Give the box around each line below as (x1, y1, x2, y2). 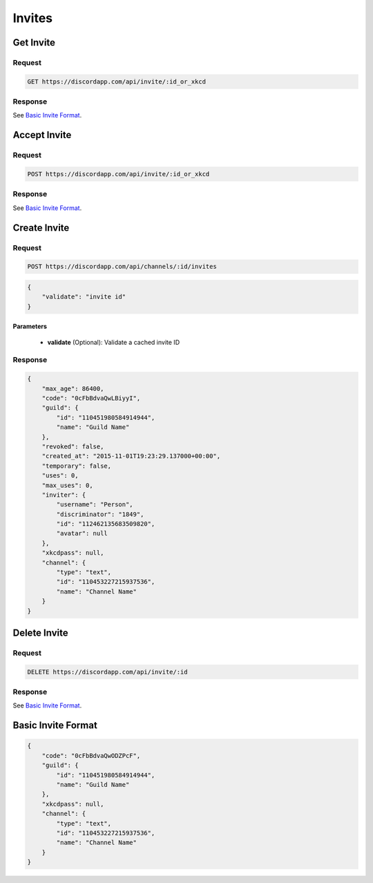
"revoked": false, (41, 442, 104, 450)
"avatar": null (56, 529, 108, 538)
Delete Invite (12, 627, 68, 638)
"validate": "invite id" (41, 293, 126, 301)
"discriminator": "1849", (56, 510, 144, 518)
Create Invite (12, 222, 70, 234)
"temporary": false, (41, 462, 112, 470)
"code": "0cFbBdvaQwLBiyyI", (41, 394, 141, 402)
